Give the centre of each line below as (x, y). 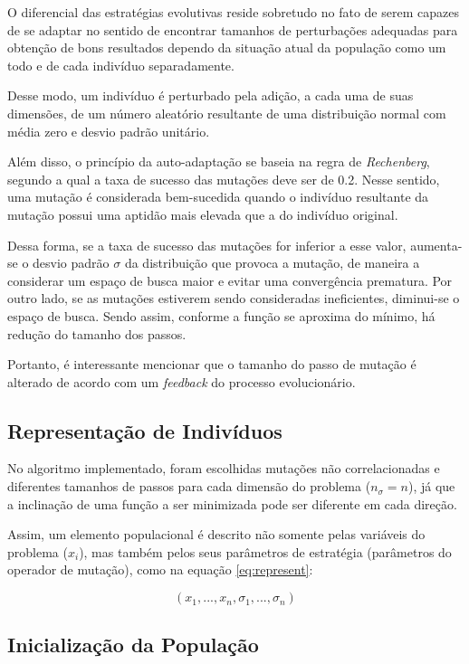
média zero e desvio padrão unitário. (109, 131)
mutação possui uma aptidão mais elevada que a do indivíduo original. (203, 214)
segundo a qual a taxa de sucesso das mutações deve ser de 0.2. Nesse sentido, (224, 179)
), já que (431, 486)
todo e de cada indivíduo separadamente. (121, 65)
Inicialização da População (133, 645)
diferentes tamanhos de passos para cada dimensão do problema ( (189, 486)
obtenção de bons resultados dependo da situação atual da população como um (227, 47)
